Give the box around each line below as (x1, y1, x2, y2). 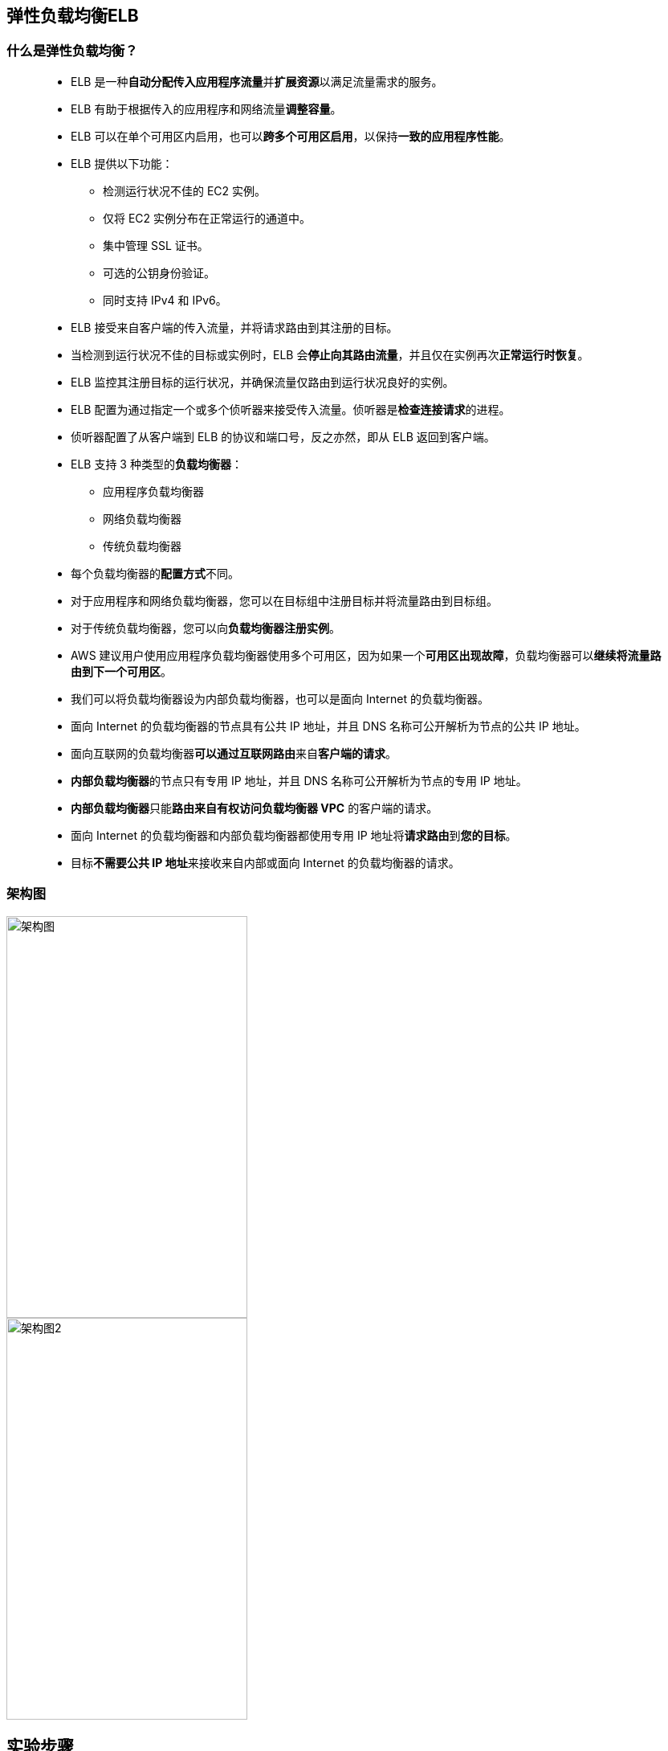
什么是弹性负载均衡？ (6, 43, 138, 59)
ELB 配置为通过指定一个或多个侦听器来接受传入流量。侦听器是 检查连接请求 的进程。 (71, 402, 511, 416)
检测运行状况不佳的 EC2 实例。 (103, 183, 267, 198)
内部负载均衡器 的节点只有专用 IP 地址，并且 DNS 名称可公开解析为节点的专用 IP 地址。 (71, 773, 527, 788)
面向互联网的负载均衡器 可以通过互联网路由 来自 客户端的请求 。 (71, 746, 397, 760)
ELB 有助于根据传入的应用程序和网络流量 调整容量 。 (71, 101, 342, 116)
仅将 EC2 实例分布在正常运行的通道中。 (103, 211, 312, 225)
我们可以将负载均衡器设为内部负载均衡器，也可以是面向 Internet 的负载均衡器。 (71, 691, 490, 706)
